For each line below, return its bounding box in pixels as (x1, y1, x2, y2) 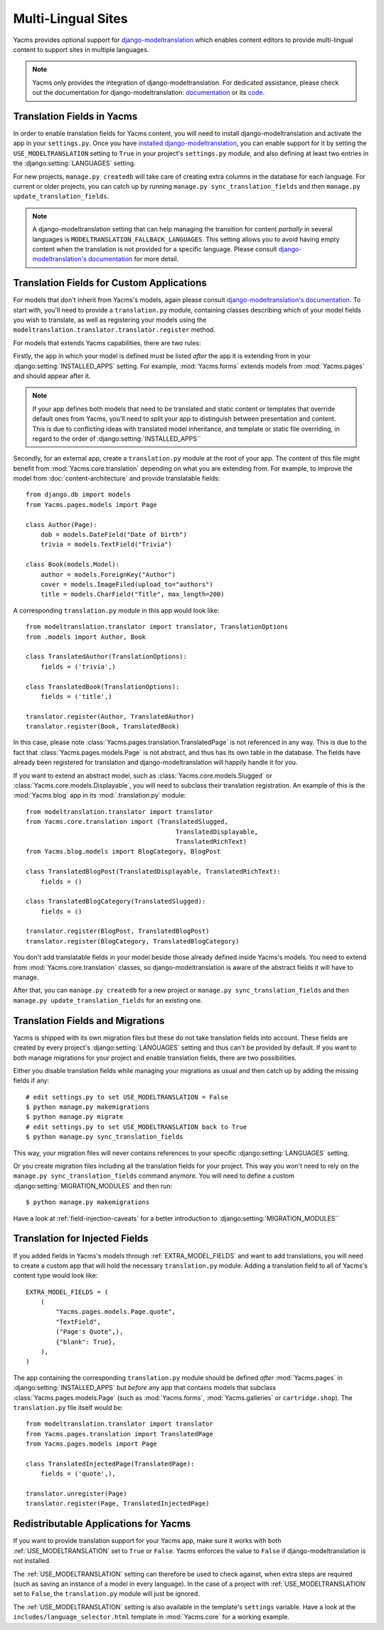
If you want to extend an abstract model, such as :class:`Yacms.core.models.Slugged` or (13, 771, 273, 780)
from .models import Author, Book (26, 632, 146, 641)
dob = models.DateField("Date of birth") (40, 531, 188, 539)
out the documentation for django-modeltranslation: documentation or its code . (32, 88, 265, 97)
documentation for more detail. (87, 255, 179, 263)
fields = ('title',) (40, 692, 112, 701)
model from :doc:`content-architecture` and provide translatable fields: (13, 474, 220, 483)
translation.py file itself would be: (13, 1403, 124, 1411)
